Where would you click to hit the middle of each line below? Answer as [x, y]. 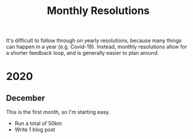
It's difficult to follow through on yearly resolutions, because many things [94, 41]
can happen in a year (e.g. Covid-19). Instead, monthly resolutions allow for [96, 47]
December [26, 98]
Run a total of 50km [38, 123]
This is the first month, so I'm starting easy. [58, 112]
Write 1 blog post [35, 130]
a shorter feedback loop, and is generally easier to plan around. [82, 53]
